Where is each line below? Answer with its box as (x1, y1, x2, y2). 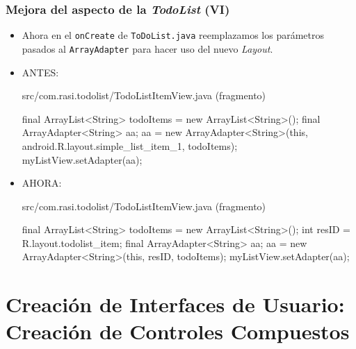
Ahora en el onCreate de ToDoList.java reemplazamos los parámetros (22, 28, 325, 42)
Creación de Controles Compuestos (6, 317, 350, 346)
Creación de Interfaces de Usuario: (6, 290, 345, 318)
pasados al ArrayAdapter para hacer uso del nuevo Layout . (22, 41, 273, 56)
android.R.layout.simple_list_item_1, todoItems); (22, 138, 238, 153)
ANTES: (22, 65, 59, 79)
